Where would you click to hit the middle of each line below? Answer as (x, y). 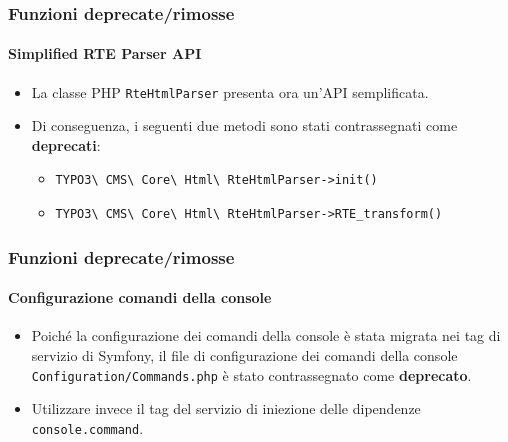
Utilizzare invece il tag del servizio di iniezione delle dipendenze (226, 408)
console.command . (87, 427)
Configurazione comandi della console (140, 297)
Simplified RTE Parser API (105, 53)
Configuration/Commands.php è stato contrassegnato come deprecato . (251, 374)
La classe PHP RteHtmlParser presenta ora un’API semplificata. (230, 91)
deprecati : (66, 144)
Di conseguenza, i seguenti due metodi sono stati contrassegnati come (244, 125)
